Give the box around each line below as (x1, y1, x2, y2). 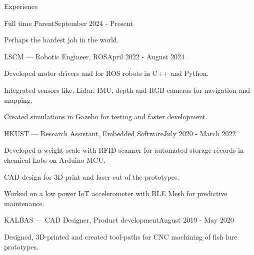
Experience (4, 1, 38, 11)
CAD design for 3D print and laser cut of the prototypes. (4, 171, 179, 182)
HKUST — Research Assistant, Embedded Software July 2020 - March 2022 (4, 128, 236, 138)
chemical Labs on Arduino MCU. (4, 154, 105, 165)
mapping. (4, 94, 32, 105)
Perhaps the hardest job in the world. (4, 34, 119, 45)
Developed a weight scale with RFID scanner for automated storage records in (4, 145, 244, 155)
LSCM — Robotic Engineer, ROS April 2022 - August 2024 (4, 51, 185, 61)
